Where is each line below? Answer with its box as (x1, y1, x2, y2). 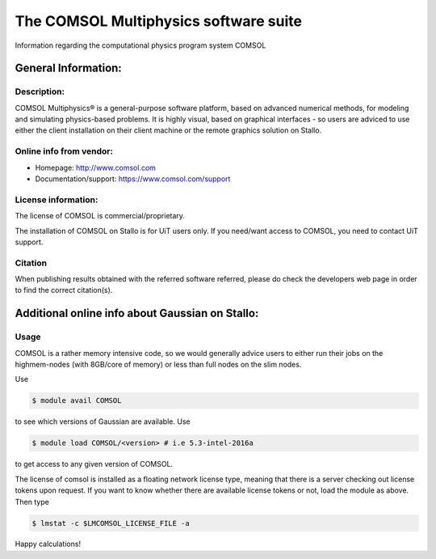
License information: (15, 194, 99, 205)
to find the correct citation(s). (15, 286, 113, 295)
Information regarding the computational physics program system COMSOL (15, 40, 266, 50)
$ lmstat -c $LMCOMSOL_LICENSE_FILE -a (31, 519, 190, 527)
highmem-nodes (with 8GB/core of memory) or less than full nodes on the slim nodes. (15, 360, 302, 370)
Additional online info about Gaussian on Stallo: (15, 307, 259, 320)
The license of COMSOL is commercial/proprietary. (15, 211, 186, 221)
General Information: (15, 61, 123, 75)
